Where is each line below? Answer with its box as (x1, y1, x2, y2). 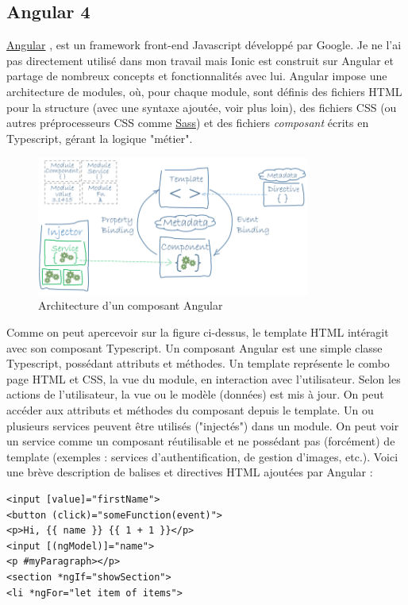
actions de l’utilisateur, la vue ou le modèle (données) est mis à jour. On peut (6, 386, 384, 403)
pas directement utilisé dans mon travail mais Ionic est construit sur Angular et (6, 52, 394, 68)
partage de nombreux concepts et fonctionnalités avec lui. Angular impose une (6, 67, 387, 84)
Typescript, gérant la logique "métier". (6, 129, 193, 146)
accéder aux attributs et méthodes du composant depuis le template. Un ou (6, 402, 374, 418)
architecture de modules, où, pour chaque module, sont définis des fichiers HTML (6, 83, 402, 99)
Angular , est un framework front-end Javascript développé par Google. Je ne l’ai (6, 37, 402, 53)
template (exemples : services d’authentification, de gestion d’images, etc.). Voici (6, 448, 398, 464)
